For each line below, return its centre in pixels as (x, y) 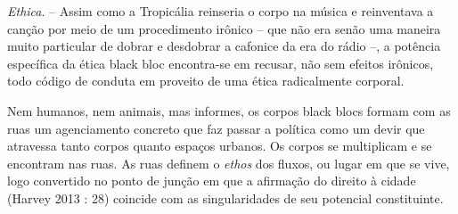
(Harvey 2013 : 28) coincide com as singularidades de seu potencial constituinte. (225, 198)
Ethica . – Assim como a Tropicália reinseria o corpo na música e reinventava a (221, 11)
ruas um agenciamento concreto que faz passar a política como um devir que (216, 128)
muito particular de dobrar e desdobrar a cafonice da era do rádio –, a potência (224, 46)
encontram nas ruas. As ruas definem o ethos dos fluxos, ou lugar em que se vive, (229, 163)
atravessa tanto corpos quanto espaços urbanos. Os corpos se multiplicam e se (220, 146)
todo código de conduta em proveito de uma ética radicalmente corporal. (206, 81)
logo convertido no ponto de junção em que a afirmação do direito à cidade (212, 181)
